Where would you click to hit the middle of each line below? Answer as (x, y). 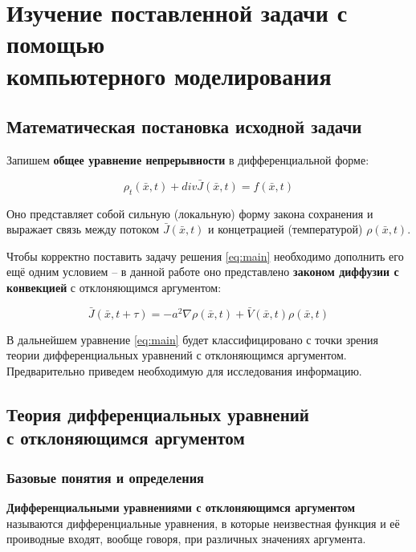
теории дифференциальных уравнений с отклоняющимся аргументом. (177, 355)
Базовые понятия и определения (105, 477)
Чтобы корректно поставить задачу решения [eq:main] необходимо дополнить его (205, 256)
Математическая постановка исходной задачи (184, 126)
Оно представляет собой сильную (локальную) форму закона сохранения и (190, 213)
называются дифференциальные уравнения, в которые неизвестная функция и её (203, 523)
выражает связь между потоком (83, 229)
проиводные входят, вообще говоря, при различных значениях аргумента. (186, 539)
